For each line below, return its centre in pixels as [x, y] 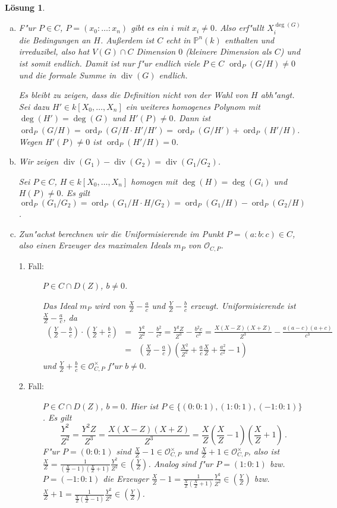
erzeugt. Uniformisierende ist [243, 305]
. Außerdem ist [127, 40]
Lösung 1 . [25, 7]
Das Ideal [60, 305]
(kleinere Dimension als [229, 51]
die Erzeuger [126, 478]
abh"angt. [278, 95]
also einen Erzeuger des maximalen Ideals [95, 245]
